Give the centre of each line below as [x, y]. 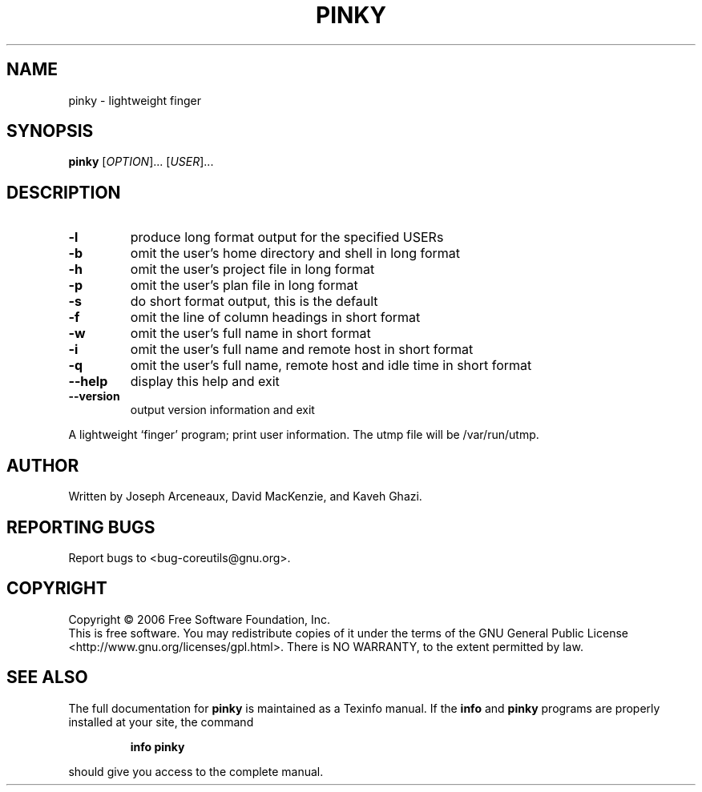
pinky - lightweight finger [135, 100]
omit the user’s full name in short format [250, 334]
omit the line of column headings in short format [275, 318]
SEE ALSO [47, 677]
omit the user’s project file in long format [252, 269]
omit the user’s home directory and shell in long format [295, 253]
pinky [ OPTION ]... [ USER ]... [141, 162]
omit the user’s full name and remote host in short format [302, 350]
